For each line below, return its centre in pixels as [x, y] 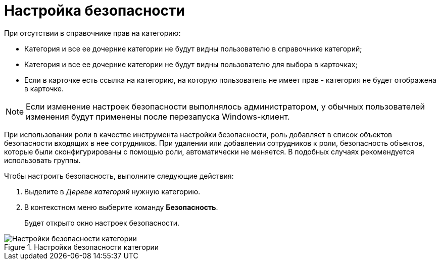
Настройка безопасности [94, 11]
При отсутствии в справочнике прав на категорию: [92, 33]
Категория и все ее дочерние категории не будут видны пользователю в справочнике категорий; [193, 48]
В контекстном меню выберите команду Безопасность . [121, 207]
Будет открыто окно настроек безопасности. [102, 223]
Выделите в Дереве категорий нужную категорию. [112, 191]
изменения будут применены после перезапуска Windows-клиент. [158, 116]
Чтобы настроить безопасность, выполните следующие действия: [119, 176]
